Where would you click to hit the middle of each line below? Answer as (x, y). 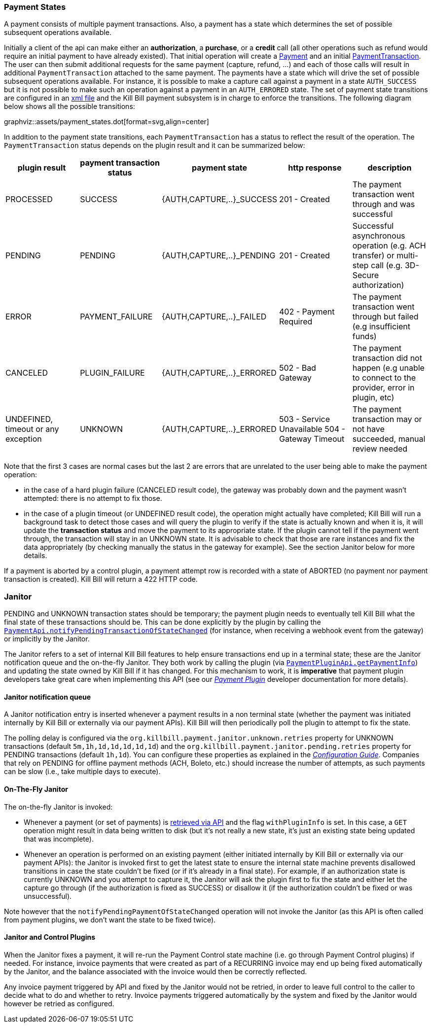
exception (24, 439)
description (390, 168)
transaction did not (387, 358)
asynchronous (379, 236)
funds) (364, 336)
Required (296, 322)
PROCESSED (29, 199)
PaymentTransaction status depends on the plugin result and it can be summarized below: (155, 145)
